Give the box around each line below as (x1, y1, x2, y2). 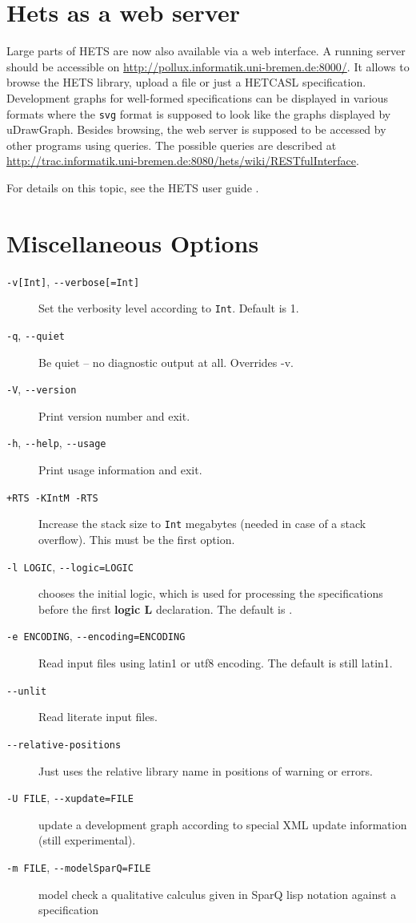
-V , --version (6, 381, 77, 397)
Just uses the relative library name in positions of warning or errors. (38, 762, 373, 779)
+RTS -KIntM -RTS (6, 492, 98, 504)
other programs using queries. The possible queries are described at (6, 136, 337, 153)
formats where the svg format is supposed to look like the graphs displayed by (6, 105, 391, 122)
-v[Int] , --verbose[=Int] (6, 272, 140, 289)
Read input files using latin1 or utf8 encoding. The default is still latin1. (38, 655, 393, 671)
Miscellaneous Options (6, 226, 259, 259)
